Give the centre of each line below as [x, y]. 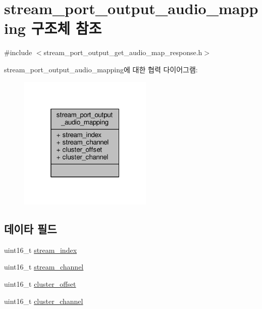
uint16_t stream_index [41, 250]
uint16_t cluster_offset [40, 284]
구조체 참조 [66, 28]
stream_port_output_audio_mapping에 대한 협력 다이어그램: [101, 69]
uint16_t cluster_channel [44, 301]
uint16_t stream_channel [44, 267]
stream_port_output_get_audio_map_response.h [123, 52]
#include [18, 52]
